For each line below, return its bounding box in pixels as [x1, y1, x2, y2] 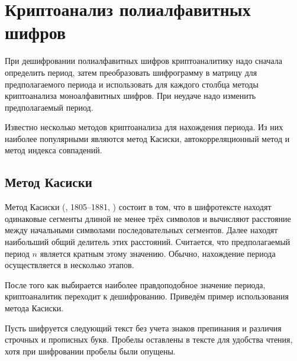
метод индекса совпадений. [5, 144, 102, 156]
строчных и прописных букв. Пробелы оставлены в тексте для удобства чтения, [5, 333, 293, 346]
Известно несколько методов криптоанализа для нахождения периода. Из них [5, 121, 283, 133]
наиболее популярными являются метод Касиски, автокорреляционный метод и [5, 132, 290, 144]
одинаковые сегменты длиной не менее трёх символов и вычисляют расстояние [5, 212, 291, 224]
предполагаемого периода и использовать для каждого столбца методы [5, 78, 259, 90]
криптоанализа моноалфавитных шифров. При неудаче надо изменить [5, 89, 256, 102]
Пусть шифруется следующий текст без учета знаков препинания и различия [5, 321, 282, 334]
